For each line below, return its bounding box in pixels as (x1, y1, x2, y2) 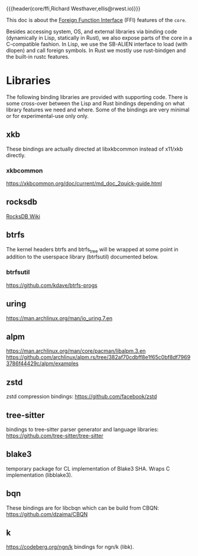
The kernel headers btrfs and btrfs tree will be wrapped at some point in (6, 245, 178, 254)
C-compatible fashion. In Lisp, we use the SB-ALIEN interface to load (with (6, 41, 188, 47)
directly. (6, 151, 26, 159)
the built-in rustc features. (6, 53, 70, 60)
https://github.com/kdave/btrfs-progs (6, 282, 98, 289)
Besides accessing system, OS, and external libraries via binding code (6, 28, 177, 35)
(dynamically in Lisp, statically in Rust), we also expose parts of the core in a (6, 34, 192, 41)
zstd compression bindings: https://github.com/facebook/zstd (6, 393, 157, 400)
